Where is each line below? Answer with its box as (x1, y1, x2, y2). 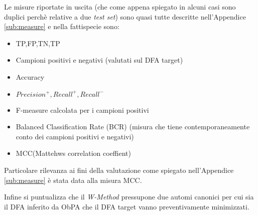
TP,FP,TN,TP (16, 38, 60, 48)
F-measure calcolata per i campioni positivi (16, 104, 149, 115)
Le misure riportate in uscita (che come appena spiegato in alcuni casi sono (4, 2, 236, 12)
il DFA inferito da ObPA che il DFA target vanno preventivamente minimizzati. (4, 201, 249, 211)
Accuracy (16, 71, 45, 82)
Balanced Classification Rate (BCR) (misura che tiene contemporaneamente (16, 121, 250, 132)
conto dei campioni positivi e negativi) (16, 131, 134, 141)
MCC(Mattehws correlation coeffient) (16, 148, 131, 158)
